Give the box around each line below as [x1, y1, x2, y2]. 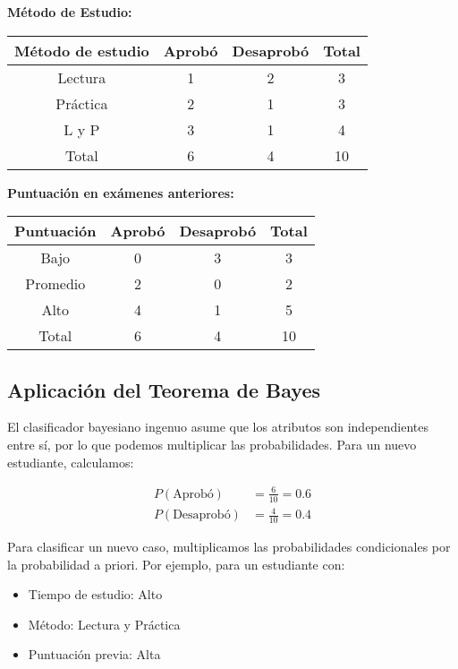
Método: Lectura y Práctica [28, 614, 181, 633]
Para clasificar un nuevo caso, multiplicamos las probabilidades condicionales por [7, 536, 451, 555]
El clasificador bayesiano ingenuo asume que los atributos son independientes [7, 417, 428, 436]
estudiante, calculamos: [7, 452, 134, 471]
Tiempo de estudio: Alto [28, 585, 163, 604]
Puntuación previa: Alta [28, 645, 161, 664]
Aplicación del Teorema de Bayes [7, 375, 321, 403]
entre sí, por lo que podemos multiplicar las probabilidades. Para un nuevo [7, 434, 417, 453]
